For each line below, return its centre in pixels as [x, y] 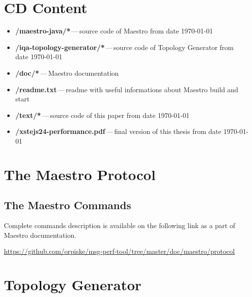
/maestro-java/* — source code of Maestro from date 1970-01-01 [114, 31]
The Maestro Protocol [80, 174]
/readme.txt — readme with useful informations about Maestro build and [127, 89]
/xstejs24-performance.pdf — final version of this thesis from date [118, 131]
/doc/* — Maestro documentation [67, 73]
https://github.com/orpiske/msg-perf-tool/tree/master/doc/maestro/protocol [119, 251]
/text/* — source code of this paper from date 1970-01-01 [102, 115]
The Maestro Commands [67, 205]
